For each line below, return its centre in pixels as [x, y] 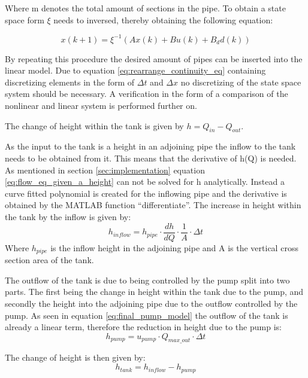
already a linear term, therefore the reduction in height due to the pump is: [143, 327]
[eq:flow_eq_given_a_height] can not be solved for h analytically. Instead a [145, 182]
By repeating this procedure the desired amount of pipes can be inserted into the [154, 58]
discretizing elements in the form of [70, 82]
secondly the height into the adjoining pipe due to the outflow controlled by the [151, 303]
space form [25, 19]
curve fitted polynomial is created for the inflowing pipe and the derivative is [146, 193]
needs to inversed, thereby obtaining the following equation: [163, 19]
